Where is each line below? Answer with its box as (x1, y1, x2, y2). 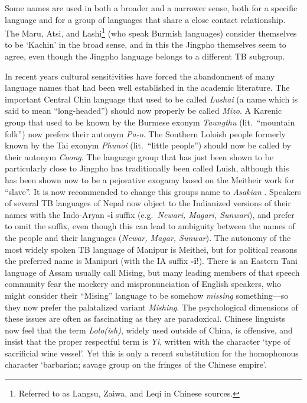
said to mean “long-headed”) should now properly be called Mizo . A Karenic (5, 104, 282, 117)
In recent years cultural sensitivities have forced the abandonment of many (5, 70, 275, 82)
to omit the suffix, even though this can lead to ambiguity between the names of (5, 220, 295, 232)
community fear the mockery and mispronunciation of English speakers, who (5, 278, 282, 290)
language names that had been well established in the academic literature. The (5, 81, 290, 94)
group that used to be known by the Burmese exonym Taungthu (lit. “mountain (5, 116, 295, 128)
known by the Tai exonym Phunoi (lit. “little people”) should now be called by (5, 139, 291, 151)
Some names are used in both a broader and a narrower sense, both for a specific (5, 2, 298, 14)
